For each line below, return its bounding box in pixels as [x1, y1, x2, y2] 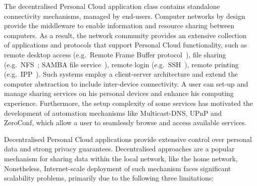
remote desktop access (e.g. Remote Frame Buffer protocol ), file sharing [4, 49, 226, 59]
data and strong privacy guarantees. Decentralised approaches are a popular [4, 143, 235, 154]
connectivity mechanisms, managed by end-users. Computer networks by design [4, 10, 246, 21]
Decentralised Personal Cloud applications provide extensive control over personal [4, 134, 252, 144]
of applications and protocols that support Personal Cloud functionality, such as [4, 40, 247, 50]
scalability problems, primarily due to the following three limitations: [4, 173, 214, 183]
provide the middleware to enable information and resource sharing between [4, 20, 235, 31]
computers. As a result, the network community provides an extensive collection [4, 30, 247, 40]
